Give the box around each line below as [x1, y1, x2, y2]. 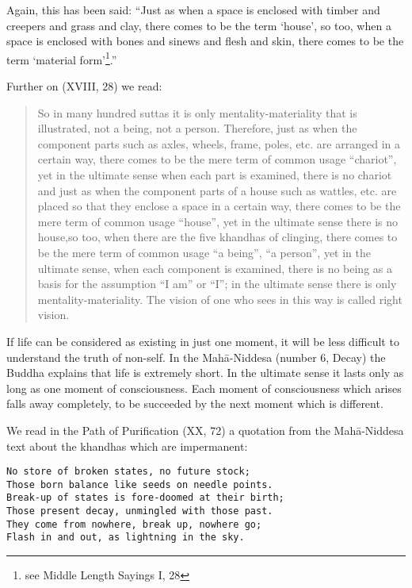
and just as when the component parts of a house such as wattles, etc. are [37, 182, 397, 198]
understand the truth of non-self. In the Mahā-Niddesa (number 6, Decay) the [6, 348, 386, 365]
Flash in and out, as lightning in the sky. [6, 532, 245, 544]
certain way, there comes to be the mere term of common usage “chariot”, [37, 151, 397, 167]
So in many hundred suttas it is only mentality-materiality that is [37, 104, 357, 121]
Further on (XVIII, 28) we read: [6, 78, 162, 94]
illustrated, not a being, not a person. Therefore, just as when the [37, 120, 357, 136]
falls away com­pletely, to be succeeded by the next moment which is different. [6, 395, 383, 412]
